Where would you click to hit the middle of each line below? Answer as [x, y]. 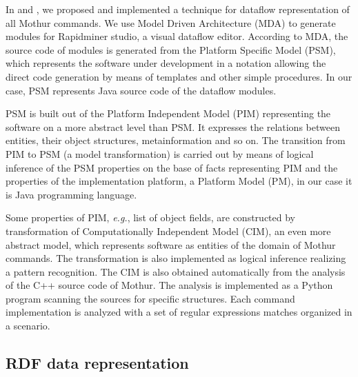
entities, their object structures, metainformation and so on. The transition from [176, 140]
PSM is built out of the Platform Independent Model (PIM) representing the [168, 113]
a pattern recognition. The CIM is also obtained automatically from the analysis [176, 271]
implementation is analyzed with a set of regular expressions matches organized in [179, 312]
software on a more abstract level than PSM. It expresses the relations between [173, 126]
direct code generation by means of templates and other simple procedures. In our [179, 76]
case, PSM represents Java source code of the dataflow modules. [141, 90]
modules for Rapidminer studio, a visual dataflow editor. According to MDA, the [177, 36]
